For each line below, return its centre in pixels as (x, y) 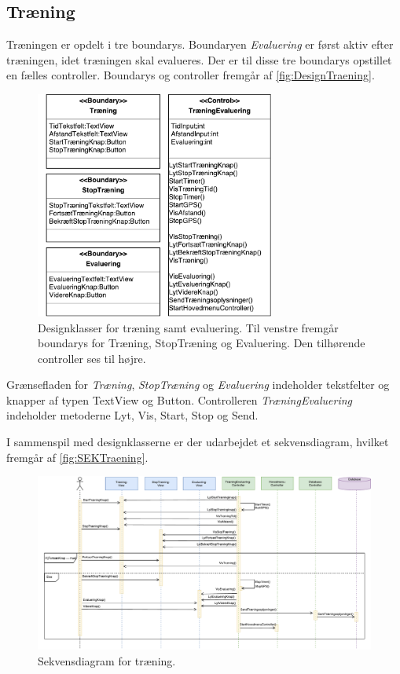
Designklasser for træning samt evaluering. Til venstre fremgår (188, 327)
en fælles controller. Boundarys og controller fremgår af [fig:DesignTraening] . (191, 75)
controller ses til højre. (92, 358)
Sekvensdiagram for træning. (107, 660)
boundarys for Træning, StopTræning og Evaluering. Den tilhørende (202, 343)
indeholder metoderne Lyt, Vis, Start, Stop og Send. (132, 415)
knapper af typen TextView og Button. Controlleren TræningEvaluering (180, 399)
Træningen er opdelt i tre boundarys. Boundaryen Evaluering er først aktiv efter (200, 44)
